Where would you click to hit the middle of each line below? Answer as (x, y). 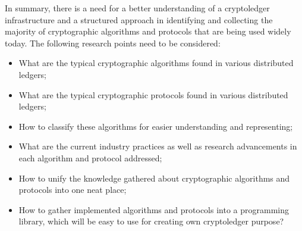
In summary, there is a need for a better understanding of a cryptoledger (137, 8)
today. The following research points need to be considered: (113, 43)
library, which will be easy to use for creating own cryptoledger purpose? (151, 221)
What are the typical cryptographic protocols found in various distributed (153, 94)
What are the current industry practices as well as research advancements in (158, 146)
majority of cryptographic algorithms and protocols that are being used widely (148, 31)
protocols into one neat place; (73, 190)
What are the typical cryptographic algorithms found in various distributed (156, 63)
